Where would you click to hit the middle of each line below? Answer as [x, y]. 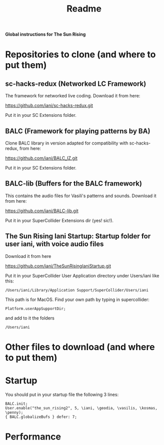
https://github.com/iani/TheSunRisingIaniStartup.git [58, 266]
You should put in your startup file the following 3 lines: [62, 394]
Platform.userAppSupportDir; [35, 309]
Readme [84, 9]
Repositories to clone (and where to [80, 54]
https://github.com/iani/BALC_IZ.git [41, 158]
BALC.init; [16, 404]
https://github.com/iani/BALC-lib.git [42, 211]
